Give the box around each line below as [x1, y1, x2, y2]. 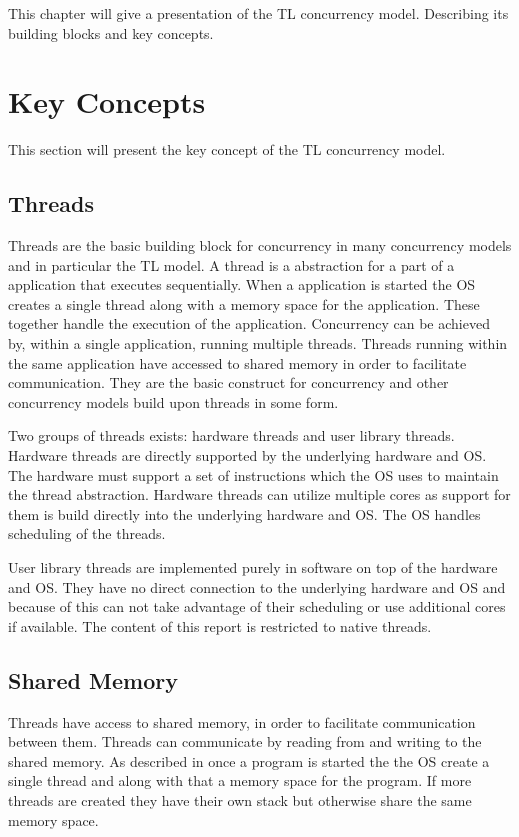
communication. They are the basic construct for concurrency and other [8, 372, 449, 393]
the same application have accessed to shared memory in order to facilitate [8, 352, 467, 373]
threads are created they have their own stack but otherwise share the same [8, 789, 472, 810]
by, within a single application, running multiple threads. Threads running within [8, 333, 508, 354]
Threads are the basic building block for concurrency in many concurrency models [8, 235, 512, 256]
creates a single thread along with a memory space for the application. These [8, 293, 480, 314]
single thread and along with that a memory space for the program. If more [8, 770, 472, 791]
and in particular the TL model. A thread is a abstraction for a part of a [8, 254, 455, 275]
